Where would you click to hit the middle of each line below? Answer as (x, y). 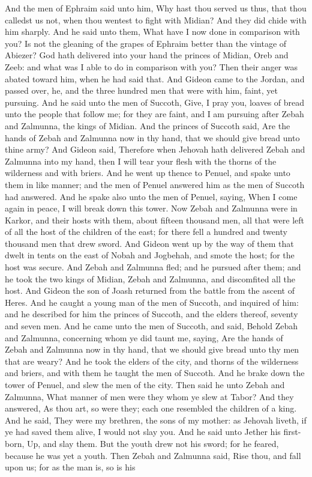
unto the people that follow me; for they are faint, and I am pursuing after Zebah (154, 114)
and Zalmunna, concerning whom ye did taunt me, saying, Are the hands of (144, 337)
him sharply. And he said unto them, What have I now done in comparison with (152, 32)
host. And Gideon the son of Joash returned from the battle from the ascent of (150, 290)
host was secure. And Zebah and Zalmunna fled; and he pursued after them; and (153, 267)
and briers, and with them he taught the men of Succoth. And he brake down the (155, 373)
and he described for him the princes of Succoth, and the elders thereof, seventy (151, 314)
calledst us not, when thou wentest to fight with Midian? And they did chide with (156, 20)
